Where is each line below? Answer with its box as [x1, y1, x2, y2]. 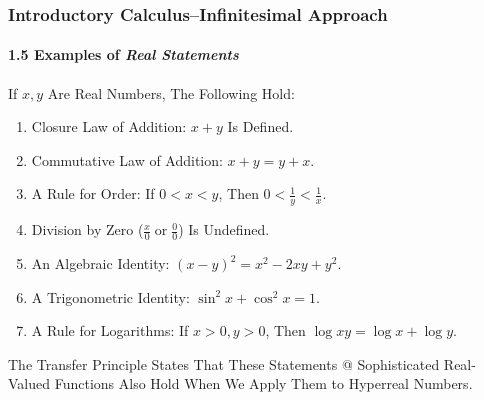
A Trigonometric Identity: [31, 286, 190, 307]
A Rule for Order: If [31, 183, 155, 204]
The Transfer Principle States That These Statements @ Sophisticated [8, 353, 440, 374]
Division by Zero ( [31, 219, 144, 240]
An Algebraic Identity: [31, 253, 170, 274]
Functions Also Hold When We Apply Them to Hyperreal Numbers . [54, 373, 473, 394]
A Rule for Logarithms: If [31, 320, 189, 341]
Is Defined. [227, 116, 294, 137]
